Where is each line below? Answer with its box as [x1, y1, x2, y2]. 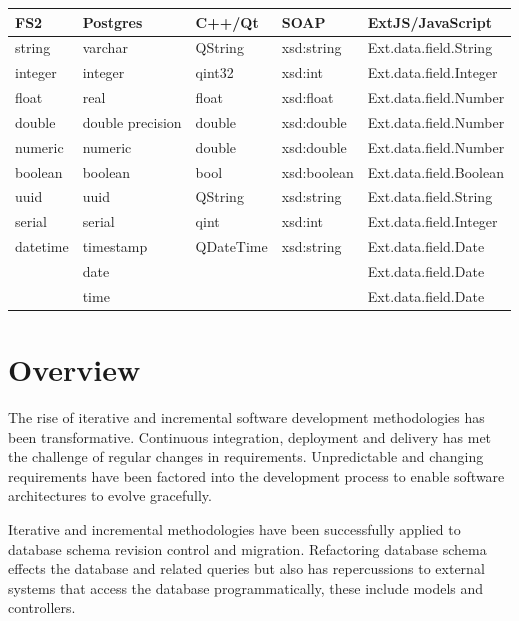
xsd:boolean [281, 161, 354, 182]
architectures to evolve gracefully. [8, 485, 212, 506]
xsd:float [281, 87, 334, 108]
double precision [82, 111, 182, 132]
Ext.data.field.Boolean [367, 161, 504, 182]
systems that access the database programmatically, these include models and [8, 577, 484, 598]
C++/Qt [195, 11, 259, 32]
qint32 [195, 62, 234, 83]
